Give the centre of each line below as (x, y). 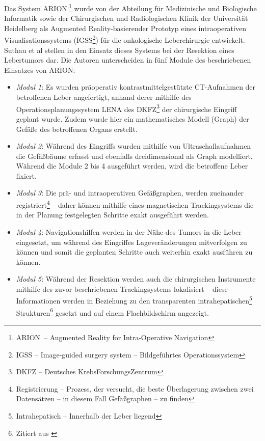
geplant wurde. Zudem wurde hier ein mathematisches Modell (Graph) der (132, 118)
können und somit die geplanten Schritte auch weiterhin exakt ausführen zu (134, 252)
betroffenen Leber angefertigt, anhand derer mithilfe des (104, 97)
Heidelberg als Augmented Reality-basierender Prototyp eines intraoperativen (125, 28)
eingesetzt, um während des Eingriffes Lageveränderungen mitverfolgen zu (131, 242)
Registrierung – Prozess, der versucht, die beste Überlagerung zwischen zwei (135, 388)
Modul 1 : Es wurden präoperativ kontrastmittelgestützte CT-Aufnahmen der (136, 87)
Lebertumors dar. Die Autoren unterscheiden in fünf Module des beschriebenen (128, 60)
